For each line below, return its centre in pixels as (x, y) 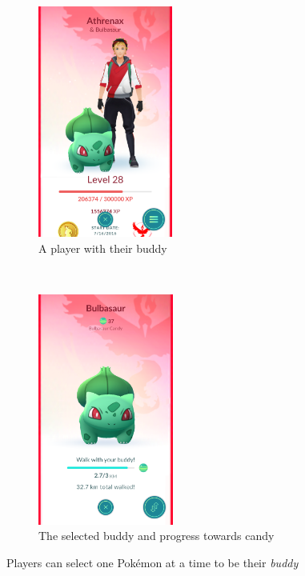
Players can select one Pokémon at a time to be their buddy (152, 562)
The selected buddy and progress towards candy (157, 536)
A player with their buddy (103, 248)
